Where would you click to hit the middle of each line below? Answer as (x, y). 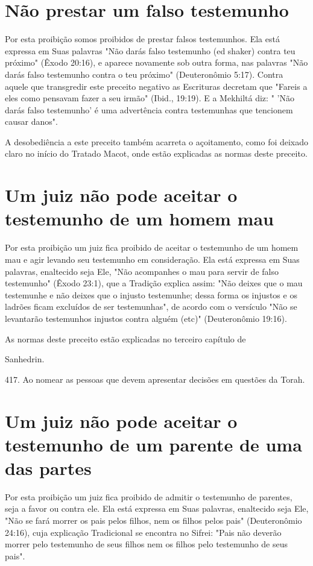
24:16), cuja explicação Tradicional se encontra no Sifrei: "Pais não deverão (143, 532)
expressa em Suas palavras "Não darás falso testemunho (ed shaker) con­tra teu (150, 50)
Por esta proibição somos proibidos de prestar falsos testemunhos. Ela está (142, 39)
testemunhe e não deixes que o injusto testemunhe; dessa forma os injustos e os (151, 294)
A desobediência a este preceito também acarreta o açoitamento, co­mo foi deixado (157, 141)
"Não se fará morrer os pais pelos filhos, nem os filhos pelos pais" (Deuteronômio (153, 520)
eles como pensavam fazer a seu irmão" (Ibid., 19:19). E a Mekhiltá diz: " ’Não (150, 98)
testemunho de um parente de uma (153, 444)
